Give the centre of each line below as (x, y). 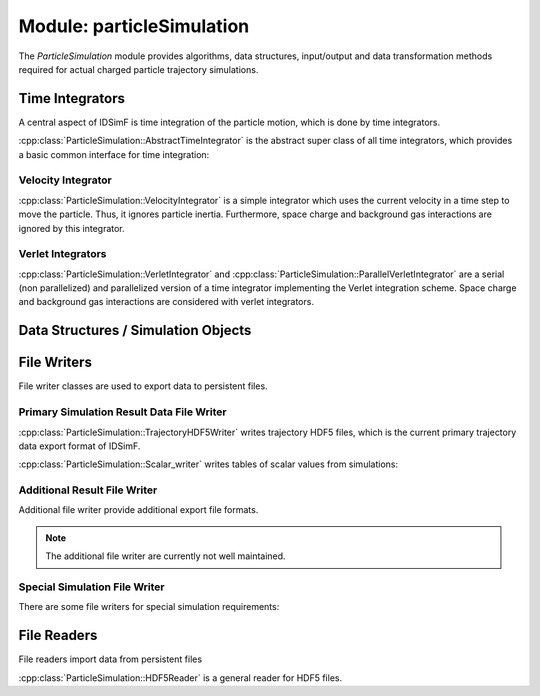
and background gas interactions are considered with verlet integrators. (166, 302)
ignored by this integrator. (71, 228)
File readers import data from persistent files (110, 659)
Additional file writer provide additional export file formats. (138, 510)
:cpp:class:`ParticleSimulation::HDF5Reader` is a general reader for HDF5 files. (180, 677)
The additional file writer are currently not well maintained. (165, 556)
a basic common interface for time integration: (114, 154)
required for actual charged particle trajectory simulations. (138, 69)
